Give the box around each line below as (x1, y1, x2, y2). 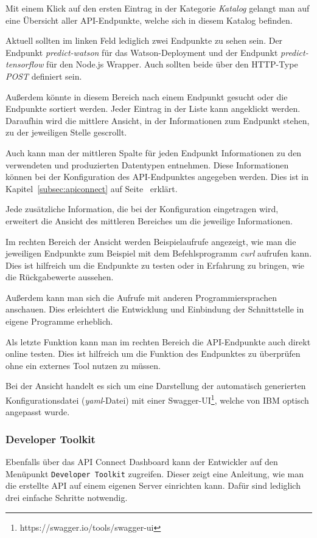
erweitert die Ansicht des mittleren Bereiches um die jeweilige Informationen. (5, 214, 293, 227)
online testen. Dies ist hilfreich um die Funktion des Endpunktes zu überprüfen (5, 347, 301, 360)
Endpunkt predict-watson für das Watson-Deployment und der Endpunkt (5, 46, 278, 58)
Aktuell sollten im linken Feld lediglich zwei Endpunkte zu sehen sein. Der (5, 34, 283, 47)
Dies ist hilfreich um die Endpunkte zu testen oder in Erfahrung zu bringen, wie (5, 258, 305, 271)
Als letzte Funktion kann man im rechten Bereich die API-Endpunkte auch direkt (5, 335, 311, 348)
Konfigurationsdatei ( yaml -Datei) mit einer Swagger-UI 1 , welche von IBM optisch (5, 392, 309, 406)
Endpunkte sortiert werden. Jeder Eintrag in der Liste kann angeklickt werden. (5, 102, 301, 115)
